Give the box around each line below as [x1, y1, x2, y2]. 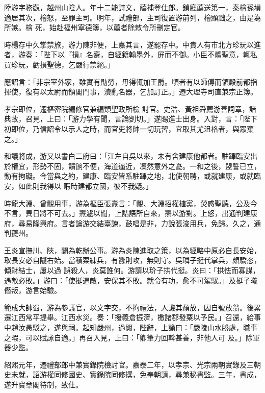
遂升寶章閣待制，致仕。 [4, 379, 83, 389]
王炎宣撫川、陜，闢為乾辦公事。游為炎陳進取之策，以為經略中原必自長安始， [4, 244, 261, 255]
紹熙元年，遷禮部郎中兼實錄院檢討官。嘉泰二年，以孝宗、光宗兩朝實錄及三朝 [4, 359, 261, 370]
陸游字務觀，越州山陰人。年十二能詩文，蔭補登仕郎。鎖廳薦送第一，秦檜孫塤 [4, 2, 261, 12]
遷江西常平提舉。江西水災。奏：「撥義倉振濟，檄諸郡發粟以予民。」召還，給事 [4, 312, 261, 323]
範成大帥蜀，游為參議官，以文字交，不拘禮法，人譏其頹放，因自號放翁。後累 [4, 302, 261, 312]
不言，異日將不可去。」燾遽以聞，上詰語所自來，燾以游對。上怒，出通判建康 [4, 208, 257, 218]
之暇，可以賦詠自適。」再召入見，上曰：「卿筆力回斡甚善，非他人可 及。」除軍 [4, 332, 260, 342]
